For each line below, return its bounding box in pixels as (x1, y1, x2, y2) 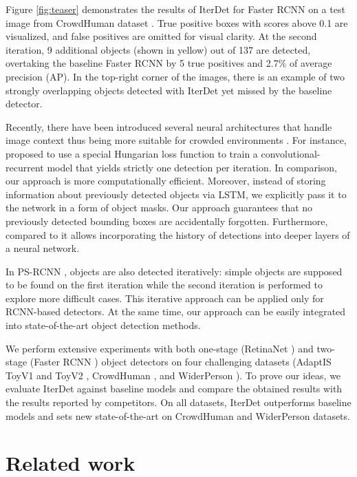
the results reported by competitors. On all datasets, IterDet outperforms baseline (6, 395, 351, 410)
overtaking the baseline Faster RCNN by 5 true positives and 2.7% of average (6, 56, 332, 70)
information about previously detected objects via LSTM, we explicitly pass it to (6, 187, 347, 201)
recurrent (6, 160, 44, 174)
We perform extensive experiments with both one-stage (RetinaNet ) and (6, 341, 314, 355)
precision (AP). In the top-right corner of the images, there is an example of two (6, 69, 345, 83)
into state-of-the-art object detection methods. (6, 318, 201, 332)
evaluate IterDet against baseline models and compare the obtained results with (6, 381, 343, 396)
